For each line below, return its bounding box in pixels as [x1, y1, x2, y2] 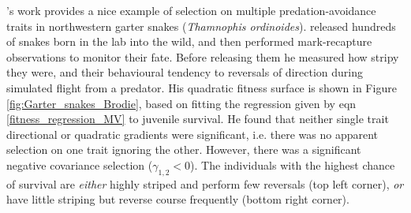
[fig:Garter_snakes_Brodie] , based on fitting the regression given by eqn [6, 95, 357, 111]
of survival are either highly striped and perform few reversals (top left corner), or [6, 175, 404, 192]
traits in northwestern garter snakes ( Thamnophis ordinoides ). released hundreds [6, 17, 396, 34]
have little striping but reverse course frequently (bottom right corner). [6, 191, 349, 207]
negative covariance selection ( [6, 156, 153, 173]
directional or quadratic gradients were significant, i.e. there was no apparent [6, 125, 379, 142]
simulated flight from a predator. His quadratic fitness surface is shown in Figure [6, 79, 397, 95]
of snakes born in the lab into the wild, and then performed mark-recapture [6, 33, 372, 50]
